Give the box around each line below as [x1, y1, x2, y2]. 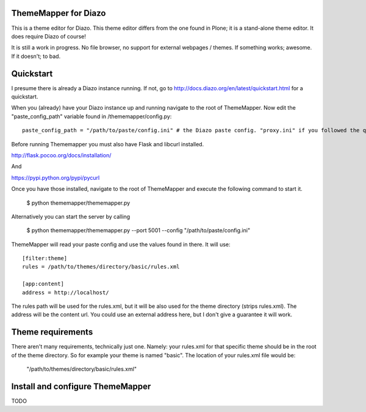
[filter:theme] [22, 255, 68, 262]
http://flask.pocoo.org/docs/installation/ [11, 151, 112, 158]
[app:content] [22, 280, 64, 288]
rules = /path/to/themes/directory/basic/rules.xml [22, 263, 180, 271]
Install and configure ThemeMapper [11, 381, 151, 391]
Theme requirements [11, 327, 93, 338]
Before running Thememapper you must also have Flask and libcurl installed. [11, 140, 204, 147]
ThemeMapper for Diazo [11, 8, 106, 18]
